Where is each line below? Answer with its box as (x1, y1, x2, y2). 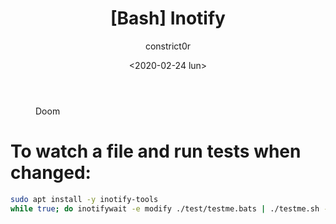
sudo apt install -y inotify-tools (10, 194, 159, 204)
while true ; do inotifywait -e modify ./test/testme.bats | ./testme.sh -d (10, 203, 333, 214)
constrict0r (144, 40, 192, 52)
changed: (10, 162, 92, 184)
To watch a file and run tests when (10, 140, 302, 163)
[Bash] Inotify (110, 7, 226, 30)
